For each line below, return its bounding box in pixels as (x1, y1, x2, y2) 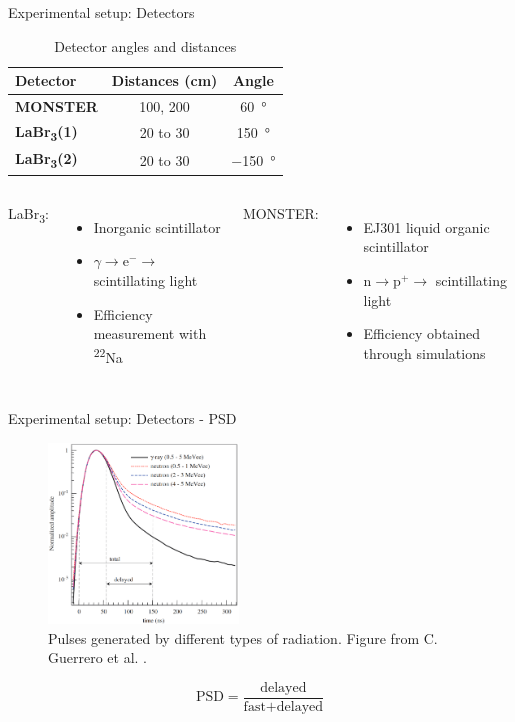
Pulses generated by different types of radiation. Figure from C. (48, 627, 438, 648)
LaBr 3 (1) (15, 120, 78, 144)
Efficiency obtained (363, 323, 481, 344)
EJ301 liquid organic (363, 216, 490, 237)
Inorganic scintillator (93, 216, 221, 237)
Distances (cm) (111, 70, 218, 91)
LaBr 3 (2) (15, 148, 78, 172)
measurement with (93, 323, 207, 344)
